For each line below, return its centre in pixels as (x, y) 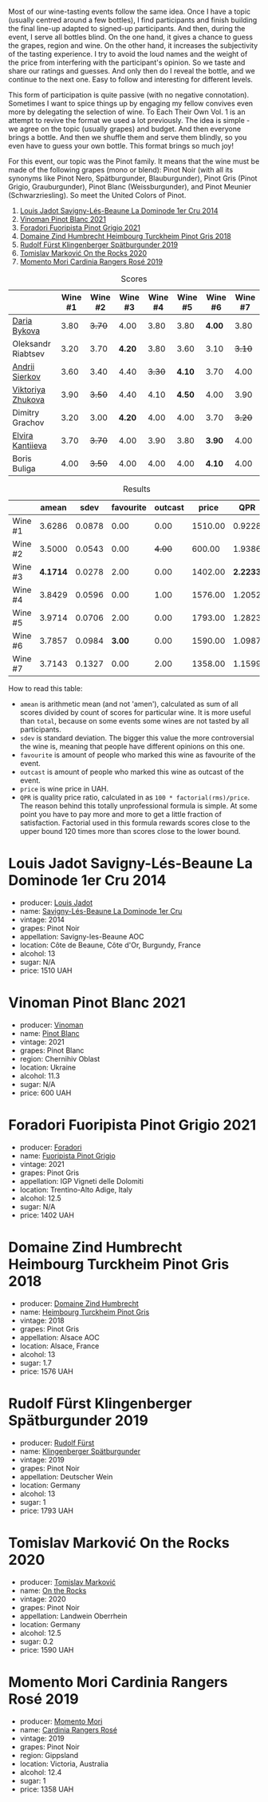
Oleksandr (32, 344)
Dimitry (26, 413)
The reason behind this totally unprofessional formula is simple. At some (138, 806)
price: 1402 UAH (47, 1215)
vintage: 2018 (42, 1320)
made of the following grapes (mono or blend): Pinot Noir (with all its (121, 170)
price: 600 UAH (45, 1093)
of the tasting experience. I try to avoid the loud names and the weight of (128, 54)
